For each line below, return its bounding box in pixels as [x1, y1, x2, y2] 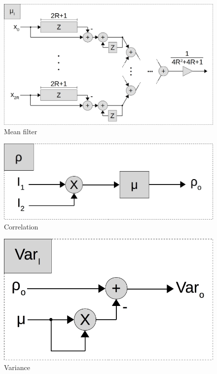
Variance [4, 362, 30, 372]
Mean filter [4, 126, 37, 137]
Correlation [4, 221, 38, 231]
